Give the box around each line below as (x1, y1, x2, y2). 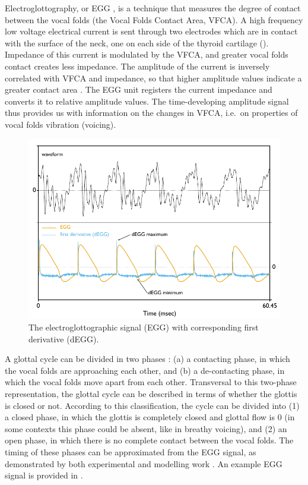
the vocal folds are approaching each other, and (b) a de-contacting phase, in (5, 364, 285, 376)
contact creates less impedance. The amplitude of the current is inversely (5, 59, 270, 72)
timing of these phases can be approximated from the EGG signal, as (5, 445, 256, 458)
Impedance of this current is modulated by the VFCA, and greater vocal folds (5, 48, 288, 61)
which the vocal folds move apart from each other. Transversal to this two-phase (5, 376, 297, 388)
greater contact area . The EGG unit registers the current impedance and (5, 83, 272, 96)
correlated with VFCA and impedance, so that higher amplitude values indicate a (5, 71, 302, 84)
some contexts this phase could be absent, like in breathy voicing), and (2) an (5, 422, 287, 434)
